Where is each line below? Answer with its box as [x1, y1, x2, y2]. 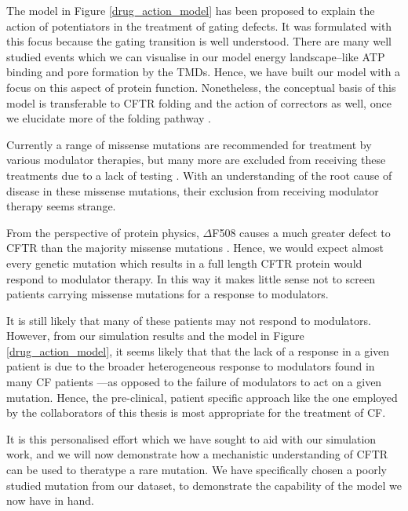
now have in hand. [6, 492, 95, 509]
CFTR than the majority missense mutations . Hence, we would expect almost [6, 239, 384, 256]
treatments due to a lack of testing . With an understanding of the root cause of [6, 166, 392, 183]
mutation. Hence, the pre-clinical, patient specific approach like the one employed [6, 389, 398, 405]
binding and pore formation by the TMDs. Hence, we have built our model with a [6, 64, 401, 80]
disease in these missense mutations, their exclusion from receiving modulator [6, 182, 379, 199]
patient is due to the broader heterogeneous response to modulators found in [6, 358, 375, 374]
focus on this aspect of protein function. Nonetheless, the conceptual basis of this [6, 78, 396, 95]
